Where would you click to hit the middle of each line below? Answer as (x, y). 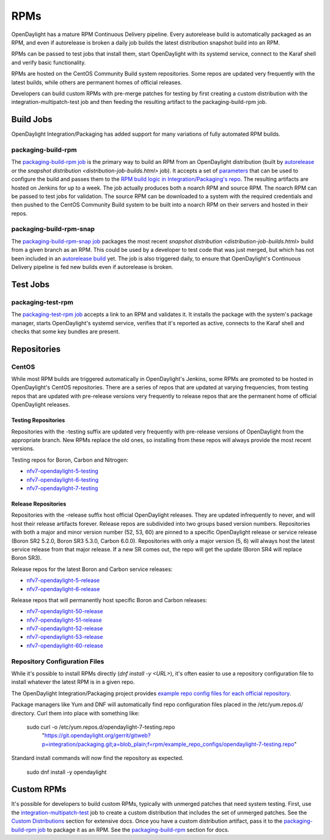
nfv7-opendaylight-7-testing (62, 488)
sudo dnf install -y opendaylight (67, 772)
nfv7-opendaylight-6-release (63, 589)
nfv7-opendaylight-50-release (65, 611)
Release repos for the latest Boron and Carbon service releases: (92, 569)
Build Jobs (32, 120)
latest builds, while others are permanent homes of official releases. (97, 82)
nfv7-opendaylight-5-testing (63, 471)
